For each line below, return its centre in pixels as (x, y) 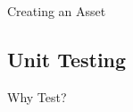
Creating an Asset (57, 11)
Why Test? (37, 96)
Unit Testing (67, 59)
